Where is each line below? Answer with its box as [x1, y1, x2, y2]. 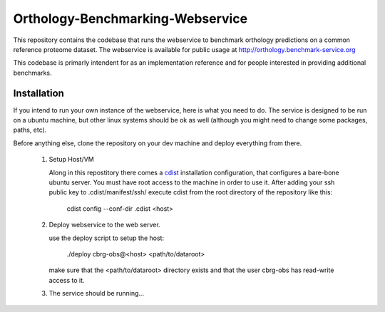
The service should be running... [48, 289, 145, 298]
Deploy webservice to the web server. [48, 221, 160, 229]
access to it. [48, 276, 85, 284]
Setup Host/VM [48, 155, 94, 164]
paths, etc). [13, 125, 47, 135]
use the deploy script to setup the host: [48, 234, 164, 242]
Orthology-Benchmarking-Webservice [13, 11, 248, 26]
